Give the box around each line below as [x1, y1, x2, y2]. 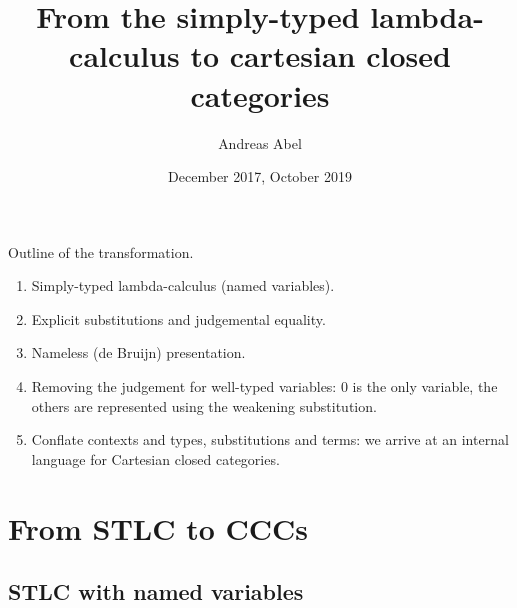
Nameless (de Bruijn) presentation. [31, 342, 246, 363]
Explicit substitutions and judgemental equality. [31, 308, 326, 329]
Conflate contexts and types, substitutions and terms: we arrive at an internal [31, 429, 509, 450]
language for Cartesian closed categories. [31, 448, 280, 469]
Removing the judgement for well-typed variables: [31, 376, 337, 397]
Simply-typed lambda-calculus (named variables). [31, 275, 335, 296]
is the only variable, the [352, 376, 498, 397]
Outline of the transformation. [8, 241, 194, 262]
